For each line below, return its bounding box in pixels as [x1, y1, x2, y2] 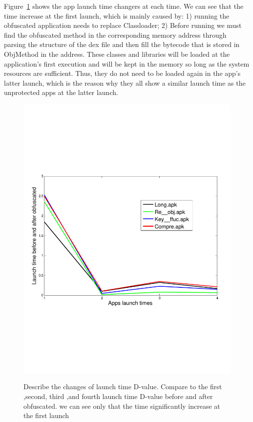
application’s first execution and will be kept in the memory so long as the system [4, 58, 250, 69]
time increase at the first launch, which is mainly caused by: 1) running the [4, 10, 230, 21]
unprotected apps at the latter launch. [4, 87, 118, 97]
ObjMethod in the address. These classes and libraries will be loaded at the [4, 48, 230, 59]
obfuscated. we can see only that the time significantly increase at [23, 400, 220, 411]
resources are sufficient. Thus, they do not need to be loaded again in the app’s [4, 68, 241, 78]
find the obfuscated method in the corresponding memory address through [4, 29, 227, 40]
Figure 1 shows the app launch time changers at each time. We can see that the [4, 1, 244, 11]
